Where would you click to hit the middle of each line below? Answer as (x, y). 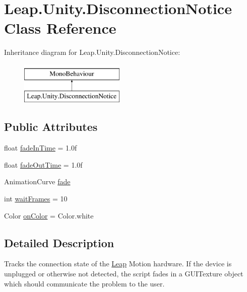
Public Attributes (51, 127)
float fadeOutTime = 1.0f (43, 164)
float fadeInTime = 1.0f (41, 148)
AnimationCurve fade (37, 181)
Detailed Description (59, 242)
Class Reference (60, 28)
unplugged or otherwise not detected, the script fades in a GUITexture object (124, 274)
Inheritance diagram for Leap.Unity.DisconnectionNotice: (92, 52)
